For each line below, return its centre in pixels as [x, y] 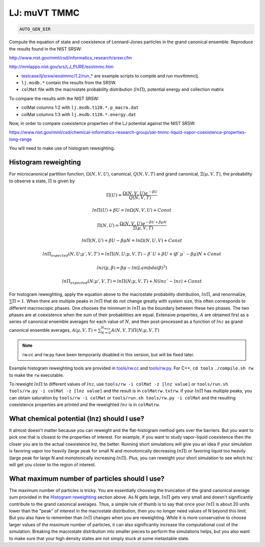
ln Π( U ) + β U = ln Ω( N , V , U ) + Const [132, 210]
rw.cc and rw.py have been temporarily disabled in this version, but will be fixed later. [108, 354]
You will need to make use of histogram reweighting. [62, 148]
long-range [20, 139]
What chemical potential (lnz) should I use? [77, 418]
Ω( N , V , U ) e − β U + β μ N [143, 223]
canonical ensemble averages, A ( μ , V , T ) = [53, 330]
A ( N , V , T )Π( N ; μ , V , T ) [135, 330]
